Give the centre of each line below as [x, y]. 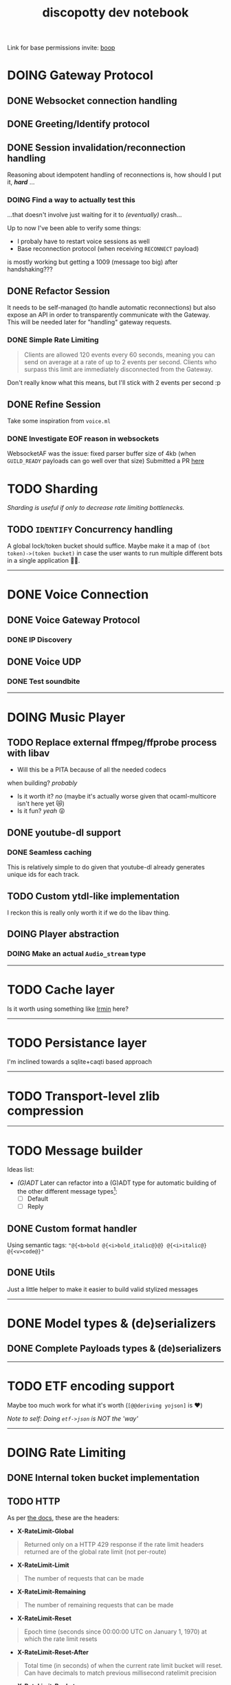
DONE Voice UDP [44, 662]
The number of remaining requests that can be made [99, 1605]
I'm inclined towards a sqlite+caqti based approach [80, 1062]
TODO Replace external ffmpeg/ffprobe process [112, 743]
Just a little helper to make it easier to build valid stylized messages [103, 1289]
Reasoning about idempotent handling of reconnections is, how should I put [114, 175]
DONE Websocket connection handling [92, 101]
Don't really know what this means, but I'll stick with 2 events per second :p [114, 383]
